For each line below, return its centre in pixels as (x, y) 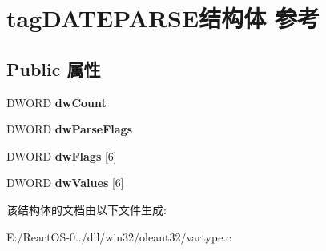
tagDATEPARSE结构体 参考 (163, 18)
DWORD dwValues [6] (65, 183)
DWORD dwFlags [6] (62, 155)
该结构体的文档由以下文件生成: (87, 209)
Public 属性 (54, 68)
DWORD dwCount (56, 102)
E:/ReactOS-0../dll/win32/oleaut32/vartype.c (119, 236)
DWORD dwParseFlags (70, 129)
